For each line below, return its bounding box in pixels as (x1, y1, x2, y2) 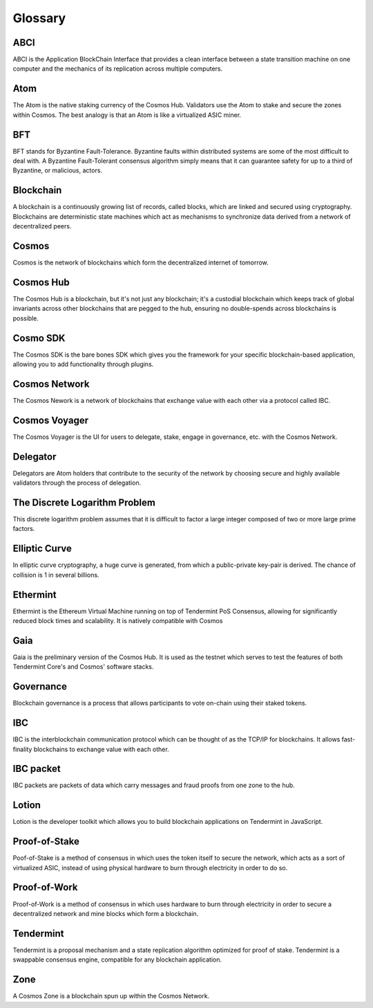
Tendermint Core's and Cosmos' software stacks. (12, 663, 154, 671)
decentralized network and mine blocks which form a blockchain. (12, 909, 199, 917)
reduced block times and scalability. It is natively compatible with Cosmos (12, 617, 223, 625)
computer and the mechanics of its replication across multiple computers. (12, 64, 223, 73)
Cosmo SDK (12, 332, 66, 344)
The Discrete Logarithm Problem (12, 496, 155, 508)
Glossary (12, 10, 66, 26)
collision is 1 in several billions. (12, 570, 99, 579)
